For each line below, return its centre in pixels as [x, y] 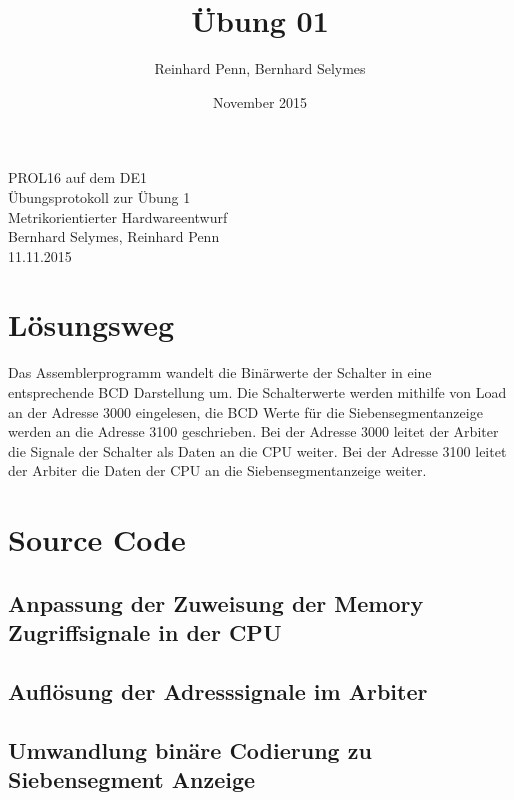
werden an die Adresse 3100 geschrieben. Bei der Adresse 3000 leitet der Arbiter [253, 431]
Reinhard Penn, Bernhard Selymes [260, 68]
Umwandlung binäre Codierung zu [190, 749]
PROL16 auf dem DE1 [78, 177]
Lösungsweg [91, 324]
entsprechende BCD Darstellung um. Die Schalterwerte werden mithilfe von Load [257, 392]
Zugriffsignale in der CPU [145, 632]
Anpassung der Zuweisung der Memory [216, 602]
